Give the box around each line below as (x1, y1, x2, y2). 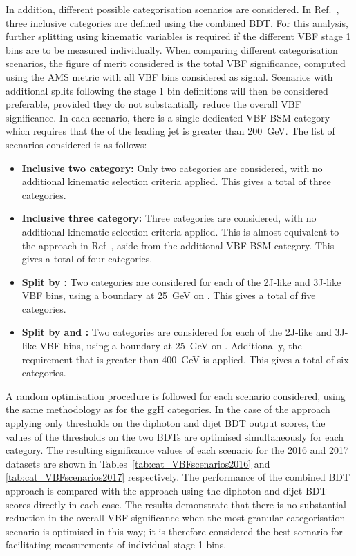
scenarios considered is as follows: (6, 137, 147, 151)
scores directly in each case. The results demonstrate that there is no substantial (6, 497, 346, 511)
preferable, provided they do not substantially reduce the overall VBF (6, 97, 301, 111)
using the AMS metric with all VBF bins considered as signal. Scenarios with (6, 69, 333, 84)
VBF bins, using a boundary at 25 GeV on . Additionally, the (39, 338, 302, 353)
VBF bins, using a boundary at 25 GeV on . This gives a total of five (21, 288, 316, 303)
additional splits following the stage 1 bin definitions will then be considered (6, 83, 328, 97)
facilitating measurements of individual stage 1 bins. (6, 537, 227, 552)
